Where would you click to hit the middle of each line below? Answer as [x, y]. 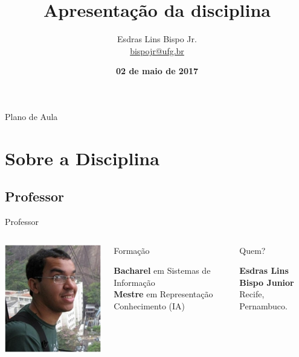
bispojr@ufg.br [157, 50]
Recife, [252, 294]
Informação [134, 282]
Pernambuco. [263, 306]
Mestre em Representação [163, 294]
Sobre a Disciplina [82, 158]
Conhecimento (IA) [149, 306]
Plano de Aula [31, 116]
